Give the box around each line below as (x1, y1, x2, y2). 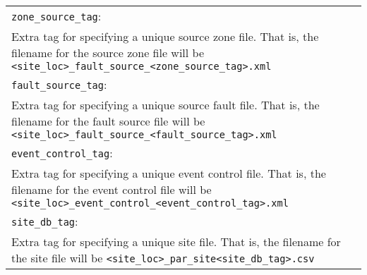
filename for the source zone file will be (11, 44, 205, 61)
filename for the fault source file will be (11, 113, 205, 129)
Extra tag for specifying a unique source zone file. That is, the (11, 28, 319, 44)
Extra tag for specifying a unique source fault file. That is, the (11, 97, 320, 113)
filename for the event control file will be (11, 181, 212, 197)
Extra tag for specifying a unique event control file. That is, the (11, 165, 326, 181)
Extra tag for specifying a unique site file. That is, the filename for (11, 233, 341, 250)
